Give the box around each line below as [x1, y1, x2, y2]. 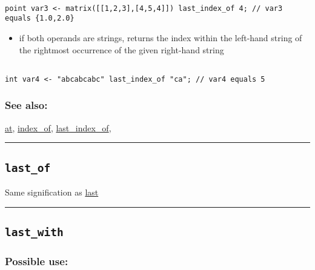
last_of [5, 161, 51, 174]
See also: [5, 97, 48, 113]
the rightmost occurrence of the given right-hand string [19, 43, 224, 56]
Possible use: [5, 253, 68, 268]
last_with [5, 226, 64, 239]
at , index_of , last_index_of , [5, 121, 111, 134]
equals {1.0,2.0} [5, 14, 75, 23]
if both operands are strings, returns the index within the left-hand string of [19, 31, 302, 44]
